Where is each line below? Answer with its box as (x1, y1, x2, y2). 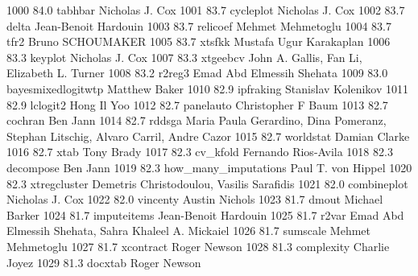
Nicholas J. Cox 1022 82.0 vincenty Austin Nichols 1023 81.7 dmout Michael (6, 191, 383, 208)
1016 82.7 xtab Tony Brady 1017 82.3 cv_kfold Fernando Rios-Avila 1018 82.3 (6, 143, 393, 160)
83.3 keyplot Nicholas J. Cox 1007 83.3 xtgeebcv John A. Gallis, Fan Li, (6, 48, 362, 65)
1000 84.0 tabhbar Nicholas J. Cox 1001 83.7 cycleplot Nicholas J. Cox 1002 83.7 (6, 2, 405, 18)
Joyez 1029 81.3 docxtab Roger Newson (6, 253, 201, 270)
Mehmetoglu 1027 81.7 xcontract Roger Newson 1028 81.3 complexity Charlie (6, 237, 390, 254)
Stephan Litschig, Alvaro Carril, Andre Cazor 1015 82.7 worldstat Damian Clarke (6, 127, 410, 144)
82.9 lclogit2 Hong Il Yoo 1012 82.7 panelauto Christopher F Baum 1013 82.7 (6, 96, 388, 113)
